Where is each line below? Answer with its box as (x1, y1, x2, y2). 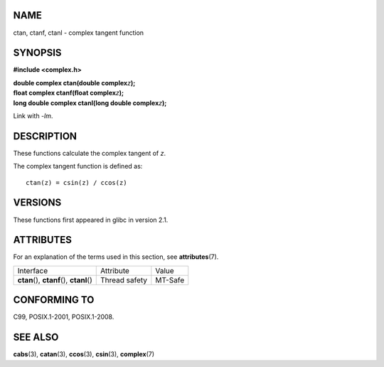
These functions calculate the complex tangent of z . (13, 149, 166, 157)
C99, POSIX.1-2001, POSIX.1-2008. (13, 313, 114, 321)
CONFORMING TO (13, 294, 95, 306)
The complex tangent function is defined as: (13, 162, 143, 171)
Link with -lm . (13, 111, 53, 120)
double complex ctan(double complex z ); (13, 78, 136, 87)
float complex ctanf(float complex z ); (13, 89, 124, 97)
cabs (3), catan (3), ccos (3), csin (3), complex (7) (13, 350, 155, 358)
